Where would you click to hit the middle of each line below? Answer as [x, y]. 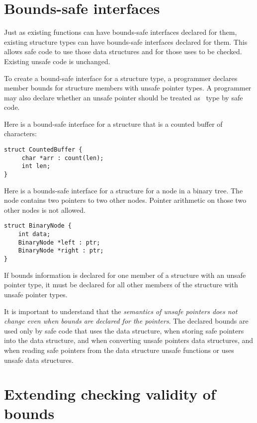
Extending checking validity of [110, 394]
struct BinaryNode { [38, 226]
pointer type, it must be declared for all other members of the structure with [121, 285]
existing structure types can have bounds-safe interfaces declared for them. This [126, 42]
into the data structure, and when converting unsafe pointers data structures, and [129, 340]
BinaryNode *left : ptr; [59, 242]
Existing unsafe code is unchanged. [57, 61]
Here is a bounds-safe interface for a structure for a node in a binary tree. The [124, 190]
